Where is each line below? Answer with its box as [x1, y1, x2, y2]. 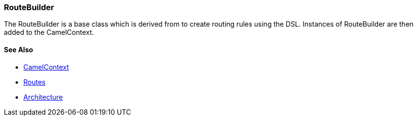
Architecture [23, 92, 63, 101]
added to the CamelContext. [4, 28, 94, 37]
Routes [23, 77, 46, 86]
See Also [4, 45, 33, 54]
